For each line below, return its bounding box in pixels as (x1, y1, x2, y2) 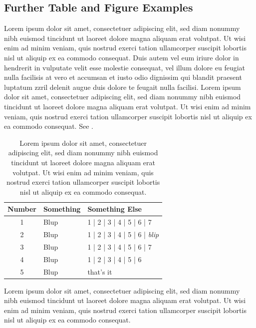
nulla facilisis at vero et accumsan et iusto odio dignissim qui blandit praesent (4, 72, 243, 82)
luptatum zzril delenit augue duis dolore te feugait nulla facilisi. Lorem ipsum (4, 81, 241, 92)
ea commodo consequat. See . (4, 121, 93, 131)
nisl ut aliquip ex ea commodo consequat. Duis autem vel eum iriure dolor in (4, 52, 239, 62)
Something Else (87, 204, 142, 214)
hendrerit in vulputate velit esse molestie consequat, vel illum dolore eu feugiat (4, 62, 246, 72)
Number (7, 204, 36, 214)
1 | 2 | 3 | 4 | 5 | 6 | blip (87, 229, 159, 239)
